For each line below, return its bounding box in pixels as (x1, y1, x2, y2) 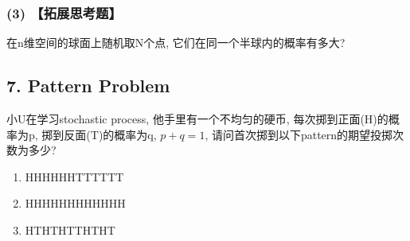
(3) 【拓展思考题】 (6, 2, 122, 22)
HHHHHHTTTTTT (25, 168, 124, 185)
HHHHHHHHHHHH (25, 195, 126, 212)
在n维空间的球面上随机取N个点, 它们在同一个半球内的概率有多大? (6, 34, 346, 51)
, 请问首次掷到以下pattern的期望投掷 (205, 126, 393, 142)
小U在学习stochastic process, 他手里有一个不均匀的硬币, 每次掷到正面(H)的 (6, 111, 389, 127)
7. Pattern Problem (6, 73, 170, 98)
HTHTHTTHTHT (25, 221, 115, 238)
